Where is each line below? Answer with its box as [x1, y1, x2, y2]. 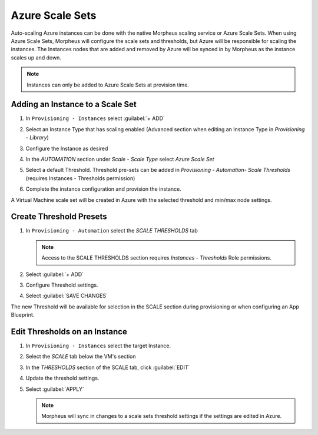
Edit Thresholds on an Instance [11, 327, 128, 337]
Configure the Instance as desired [25, 145, 108, 152]
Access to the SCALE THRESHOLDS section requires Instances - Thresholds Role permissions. [41, 254, 272, 261]
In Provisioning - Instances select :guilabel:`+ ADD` [25, 115, 165, 122]
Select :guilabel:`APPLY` [25, 386, 85, 393]
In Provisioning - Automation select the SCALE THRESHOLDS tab [25, 227, 198, 234]
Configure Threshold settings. [25, 281, 98, 288]
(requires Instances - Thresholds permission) [25, 174, 135, 182]
